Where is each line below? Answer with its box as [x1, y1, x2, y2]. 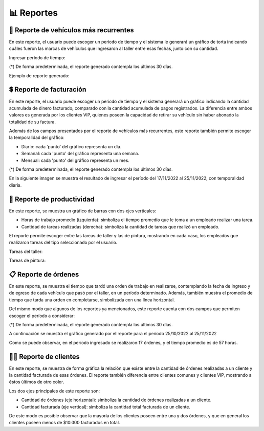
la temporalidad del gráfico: [9, 135, 65, 140]
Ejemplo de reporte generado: [9, 72, 69, 78]
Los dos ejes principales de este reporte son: [9, 388, 100, 394]
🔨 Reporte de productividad [9, 195, 95, 203]
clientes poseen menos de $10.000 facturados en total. [9, 420, 120, 426]
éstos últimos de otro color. [9, 379, 65, 385]
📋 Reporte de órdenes [9, 270, 79, 278]
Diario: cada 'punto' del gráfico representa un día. [21, 143, 122, 149]
